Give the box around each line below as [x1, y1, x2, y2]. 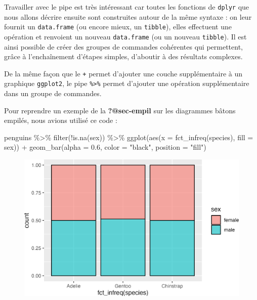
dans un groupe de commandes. [4, 88, 102, 99]
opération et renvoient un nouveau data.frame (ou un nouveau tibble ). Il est [4, 31, 247, 41]
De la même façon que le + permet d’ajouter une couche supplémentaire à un [4, 68, 243, 78]
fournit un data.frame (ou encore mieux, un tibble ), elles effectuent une [4, 21, 232, 32]
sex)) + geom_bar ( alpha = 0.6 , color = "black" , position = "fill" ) [4, 142, 206, 152]
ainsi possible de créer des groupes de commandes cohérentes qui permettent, [4, 41, 243, 52]
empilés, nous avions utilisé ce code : [4, 115, 117, 125]
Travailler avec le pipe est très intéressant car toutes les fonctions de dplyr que [4, 2, 249, 12]
